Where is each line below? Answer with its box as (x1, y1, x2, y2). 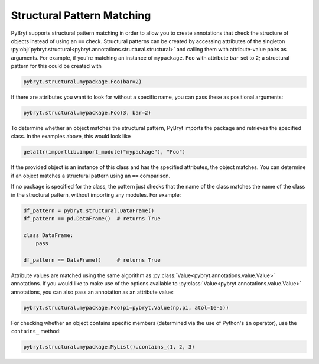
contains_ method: (11, 328, 61, 335)
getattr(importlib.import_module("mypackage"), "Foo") (23, 148, 185, 155)
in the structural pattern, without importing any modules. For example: (11, 191, 181, 198)
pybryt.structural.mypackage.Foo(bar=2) (23, 79, 142, 85)
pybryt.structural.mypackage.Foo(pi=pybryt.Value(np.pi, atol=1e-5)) (23, 304, 229, 311)
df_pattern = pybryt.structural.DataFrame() (23, 207, 155, 214)
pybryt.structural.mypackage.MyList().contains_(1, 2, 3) (23, 343, 195, 350)
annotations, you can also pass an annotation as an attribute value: (11, 288, 174, 295)
